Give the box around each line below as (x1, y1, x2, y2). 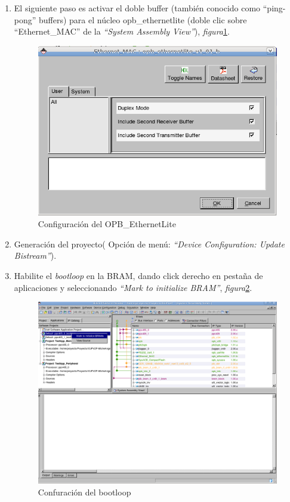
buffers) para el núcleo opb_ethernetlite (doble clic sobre (39, 13, 247, 26)
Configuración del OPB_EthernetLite (38, 218, 176, 230)
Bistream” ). (14, 249, 57, 262)
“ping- (263, 2, 286, 14)
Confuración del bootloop (38, 485, 131, 498)
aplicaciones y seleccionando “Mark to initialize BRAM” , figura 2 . (14, 281, 252, 293)
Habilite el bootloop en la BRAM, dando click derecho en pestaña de (14, 269, 263, 281)
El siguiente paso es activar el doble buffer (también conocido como (14, 2, 261, 14)
